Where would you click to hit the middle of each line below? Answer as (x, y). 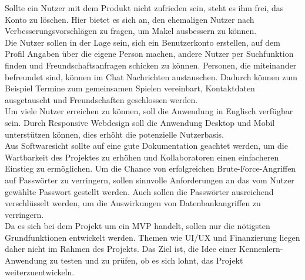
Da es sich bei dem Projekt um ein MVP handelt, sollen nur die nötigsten (138, 226)
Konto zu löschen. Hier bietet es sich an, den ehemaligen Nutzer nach (130, 19)
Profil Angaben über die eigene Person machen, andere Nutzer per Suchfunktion (149, 54)
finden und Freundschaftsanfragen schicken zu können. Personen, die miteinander (151, 65)
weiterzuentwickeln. (40, 272)
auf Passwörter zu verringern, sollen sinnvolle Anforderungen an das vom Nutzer (150, 180)
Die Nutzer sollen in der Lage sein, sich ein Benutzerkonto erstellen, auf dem (143, 42)
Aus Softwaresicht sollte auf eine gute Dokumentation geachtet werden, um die (146, 146)
